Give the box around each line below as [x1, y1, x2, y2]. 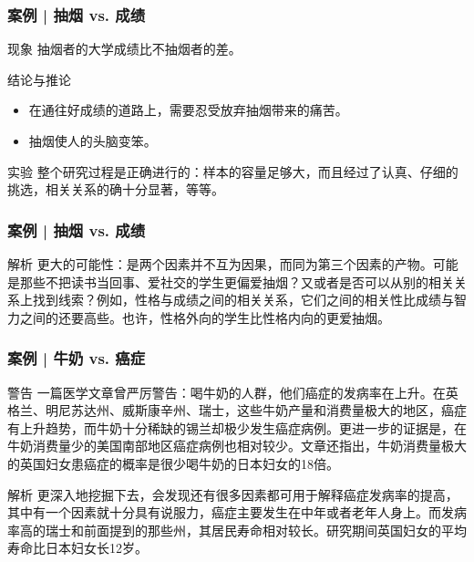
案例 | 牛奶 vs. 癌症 [7, 347, 146, 369]
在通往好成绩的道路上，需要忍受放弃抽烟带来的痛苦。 [28, 100, 348, 120]
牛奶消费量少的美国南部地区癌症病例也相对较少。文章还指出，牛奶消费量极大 [7, 436, 467, 455]
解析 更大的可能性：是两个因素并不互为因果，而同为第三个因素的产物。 [7, 255, 433, 273]
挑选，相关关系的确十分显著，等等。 [7, 180, 224, 199]
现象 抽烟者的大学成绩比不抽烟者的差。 [7, 39, 242, 58]
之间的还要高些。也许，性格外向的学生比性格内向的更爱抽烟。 [19, 307, 390, 327]
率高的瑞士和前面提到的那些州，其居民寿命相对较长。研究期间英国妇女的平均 [7, 520, 467, 539]
